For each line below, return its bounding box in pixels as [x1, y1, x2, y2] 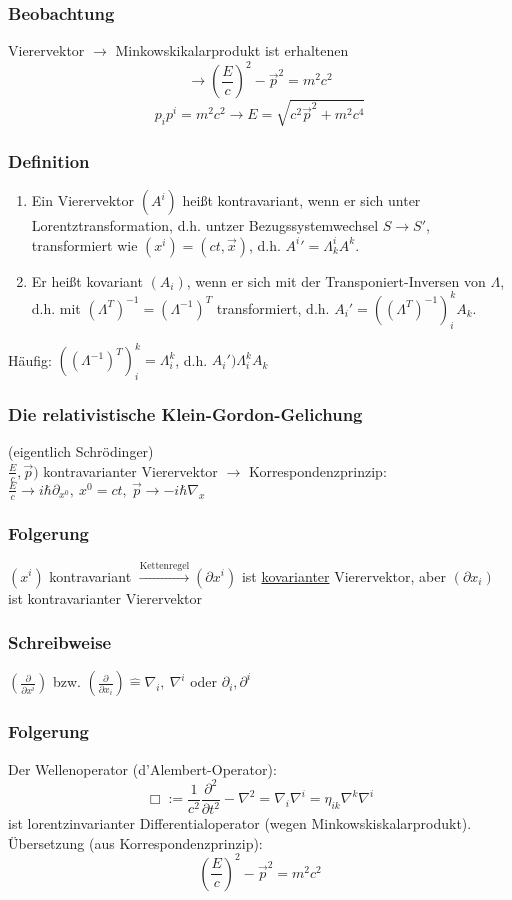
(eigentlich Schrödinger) [8, 441, 154, 462]
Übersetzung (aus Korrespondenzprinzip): [8, 832, 263, 853]
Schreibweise [8, 630, 112, 655]
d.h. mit [31, 297, 81, 318]
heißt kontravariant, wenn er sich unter [182, 190, 421, 211]
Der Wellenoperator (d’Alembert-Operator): [8, 758, 277, 779]
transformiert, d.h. [216, 297, 330, 318]
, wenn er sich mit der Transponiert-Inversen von [186, 270, 486, 291]
